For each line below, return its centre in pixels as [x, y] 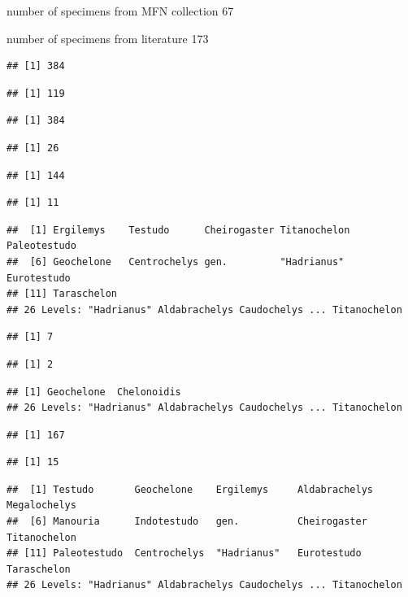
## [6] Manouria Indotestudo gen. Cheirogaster [187, 522]
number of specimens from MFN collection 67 [120, 11]
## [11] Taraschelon [62, 294]
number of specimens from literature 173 [108, 38]
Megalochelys [41, 505]
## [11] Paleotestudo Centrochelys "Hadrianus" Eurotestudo [184, 553]
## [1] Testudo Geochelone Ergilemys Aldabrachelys [190, 489]
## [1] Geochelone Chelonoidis [94, 392]
